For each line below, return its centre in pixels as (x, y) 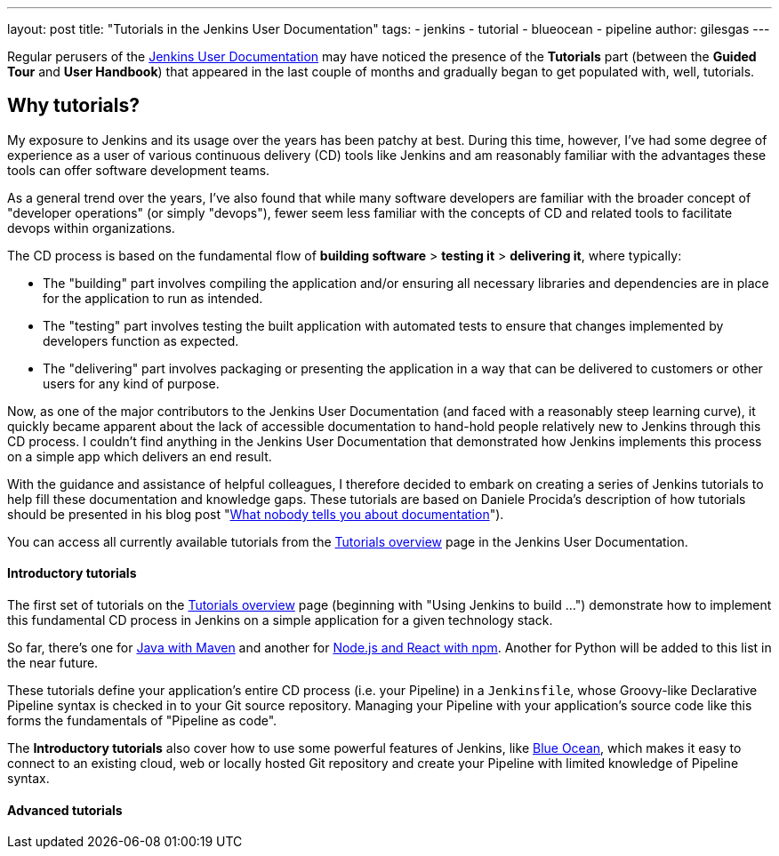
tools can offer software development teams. (139, 170)
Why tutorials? (73, 106)
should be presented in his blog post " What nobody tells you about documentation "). (256, 514)
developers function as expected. (141, 340)
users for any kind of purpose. (131, 383)
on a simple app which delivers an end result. (140, 456)
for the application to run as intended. (153, 298)
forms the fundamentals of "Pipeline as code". (142, 721)
